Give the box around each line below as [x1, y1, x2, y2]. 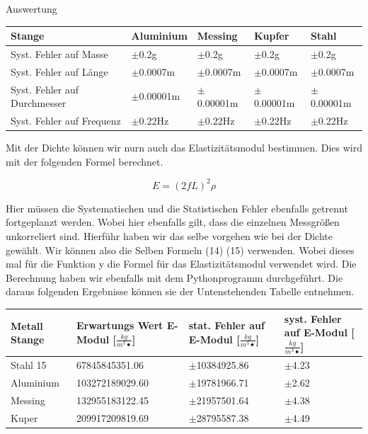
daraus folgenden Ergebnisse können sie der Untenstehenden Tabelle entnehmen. [6, 284, 355, 299]
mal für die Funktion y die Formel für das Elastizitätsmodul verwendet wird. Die [6, 256, 357, 271]
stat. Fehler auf [188, 318, 265, 333]
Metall [11, 318, 43, 333]
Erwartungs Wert [76, 318, 163, 333]
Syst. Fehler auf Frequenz [11, 113, 121, 128]
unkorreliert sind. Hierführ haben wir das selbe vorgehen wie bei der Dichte [6, 229, 333, 244]
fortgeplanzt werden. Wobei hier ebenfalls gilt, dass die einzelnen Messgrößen [6, 215, 340, 229]
